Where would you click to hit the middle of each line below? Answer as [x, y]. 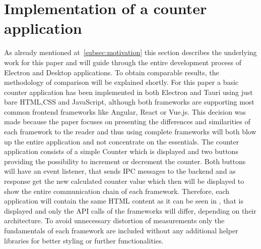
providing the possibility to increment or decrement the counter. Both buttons [125, 161]
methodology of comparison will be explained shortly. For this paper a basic [121, 82]
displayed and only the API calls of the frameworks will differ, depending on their [130, 210]
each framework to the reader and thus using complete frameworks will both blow [130, 132]
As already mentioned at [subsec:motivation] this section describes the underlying [130, 52]
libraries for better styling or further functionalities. [84, 240]
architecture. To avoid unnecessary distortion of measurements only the [114, 220]
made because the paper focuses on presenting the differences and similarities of [127, 121]
